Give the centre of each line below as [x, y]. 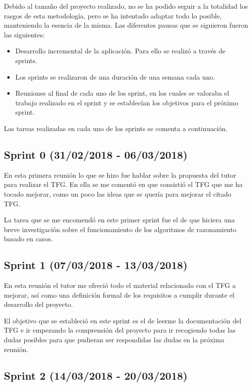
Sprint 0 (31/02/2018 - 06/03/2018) [96, 154]
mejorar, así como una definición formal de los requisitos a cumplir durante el [119, 294]
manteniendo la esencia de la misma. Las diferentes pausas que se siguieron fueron [126, 25]
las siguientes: [24, 34]
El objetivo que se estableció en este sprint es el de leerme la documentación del [123, 320]
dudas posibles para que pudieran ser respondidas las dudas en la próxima [114, 340]
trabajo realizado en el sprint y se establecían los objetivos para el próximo [127, 102]
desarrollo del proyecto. [39, 304]
